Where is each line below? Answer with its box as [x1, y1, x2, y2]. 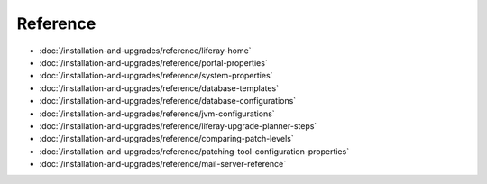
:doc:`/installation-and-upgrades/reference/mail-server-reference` [39, 159, 287, 170]
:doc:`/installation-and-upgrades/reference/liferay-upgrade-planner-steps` [39, 120, 317, 131]
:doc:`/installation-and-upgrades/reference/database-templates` [39, 82, 280, 94]
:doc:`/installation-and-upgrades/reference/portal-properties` [39, 57, 268, 68]
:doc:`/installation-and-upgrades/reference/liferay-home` [39, 45, 252, 56]
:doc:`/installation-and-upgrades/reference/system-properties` [39, 70, 273, 81]
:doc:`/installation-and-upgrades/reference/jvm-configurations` [39, 108, 275, 119]
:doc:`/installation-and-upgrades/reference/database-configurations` [39, 96, 297, 106]
